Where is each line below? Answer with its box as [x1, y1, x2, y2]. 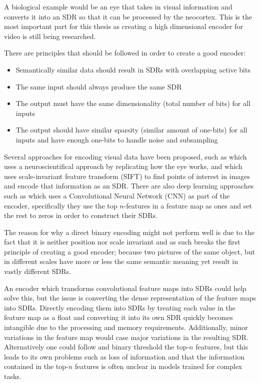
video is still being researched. [4, 30, 96, 41]
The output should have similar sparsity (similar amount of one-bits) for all [15, 124, 247, 135]
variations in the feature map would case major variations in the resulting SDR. [4, 331, 248, 342]
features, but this [195, 341, 248, 352]
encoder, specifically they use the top [4, 200, 117, 210]
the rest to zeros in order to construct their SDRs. [4, 210, 157, 220]
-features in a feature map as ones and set [123, 200, 252, 210]
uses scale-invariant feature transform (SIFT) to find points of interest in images [4, 170, 250, 181]
